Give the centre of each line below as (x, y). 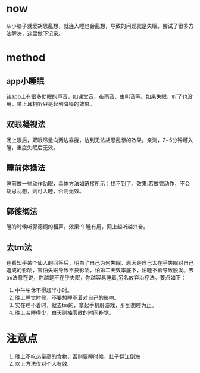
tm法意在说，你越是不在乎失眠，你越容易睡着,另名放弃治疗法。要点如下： (96, 278)
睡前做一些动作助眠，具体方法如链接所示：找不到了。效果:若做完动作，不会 (98, 183)
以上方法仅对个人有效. (42, 364)
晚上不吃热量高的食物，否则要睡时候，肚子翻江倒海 (77, 356)
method (26, 58)
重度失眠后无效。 (37, 147)
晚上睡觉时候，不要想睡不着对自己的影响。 (67, 298)
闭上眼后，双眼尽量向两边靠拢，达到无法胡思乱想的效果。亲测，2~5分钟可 (97, 140)
